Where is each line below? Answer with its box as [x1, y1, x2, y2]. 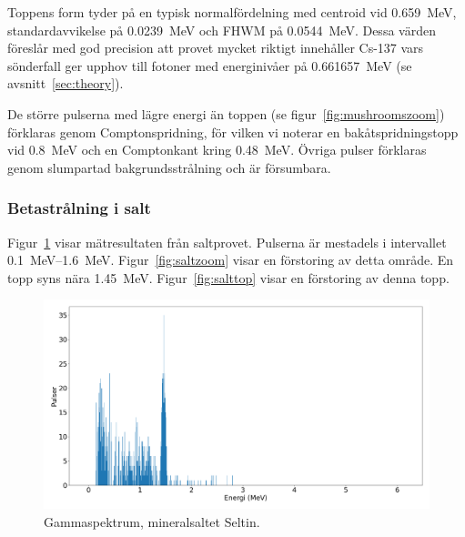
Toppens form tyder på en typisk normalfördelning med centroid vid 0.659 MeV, [7, 3, 457, 21]
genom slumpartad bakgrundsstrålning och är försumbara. [7, 157, 331, 177]
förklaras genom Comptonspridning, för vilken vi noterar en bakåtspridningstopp [7, 122, 459, 141]
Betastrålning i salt [7, 197, 151, 219]
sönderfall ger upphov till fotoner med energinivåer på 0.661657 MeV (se [7, 56, 412, 75]
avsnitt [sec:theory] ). [7, 74, 124, 93]
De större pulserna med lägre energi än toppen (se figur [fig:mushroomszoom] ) [7, 104, 445, 123]
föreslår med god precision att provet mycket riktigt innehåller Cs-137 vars [7, 38, 424, 57]
